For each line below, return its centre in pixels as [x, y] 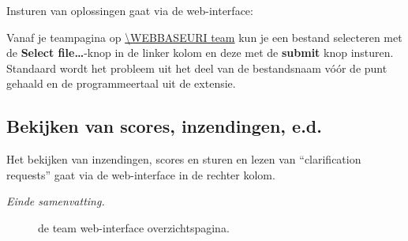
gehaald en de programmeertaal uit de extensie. [121, 83]
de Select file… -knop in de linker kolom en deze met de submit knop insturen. [200, 53]
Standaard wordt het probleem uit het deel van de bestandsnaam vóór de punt [197, 68]
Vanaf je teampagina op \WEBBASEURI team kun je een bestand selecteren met [204, 37]
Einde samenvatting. [56, 201]
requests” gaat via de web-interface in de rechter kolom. [141, 174]
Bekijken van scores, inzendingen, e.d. [164, 126]
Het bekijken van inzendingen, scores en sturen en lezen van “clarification [184, 159]
